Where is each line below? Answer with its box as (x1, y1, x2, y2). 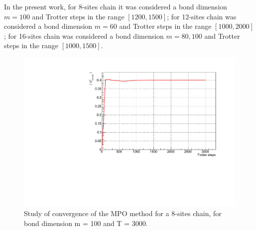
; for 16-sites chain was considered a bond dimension (4, 30, 164, 41)
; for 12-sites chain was (167, 11, 237, 21)
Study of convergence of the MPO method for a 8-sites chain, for (24, 208, 222, 219)
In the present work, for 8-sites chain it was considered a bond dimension (4, 1, 227, 11)
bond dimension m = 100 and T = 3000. (24, 218, 148, 228)
